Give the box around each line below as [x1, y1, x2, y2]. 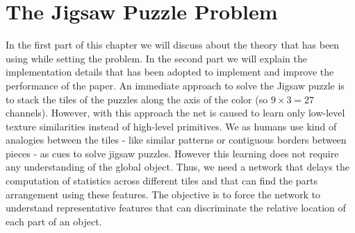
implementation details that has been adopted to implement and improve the [6, 64, 334, 79]
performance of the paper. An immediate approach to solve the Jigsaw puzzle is [6, 78, 345, 92]
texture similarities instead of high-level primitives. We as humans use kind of [6, 119, 337, 133]
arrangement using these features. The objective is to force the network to [6, 187, 321, 201]
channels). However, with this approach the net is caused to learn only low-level [6, 105, 345, 120]
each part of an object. [6, 214, 102, 228]
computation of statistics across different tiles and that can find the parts [6, 173, 318, 188]
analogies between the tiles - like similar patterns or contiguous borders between [6, 132, 347, 147]
